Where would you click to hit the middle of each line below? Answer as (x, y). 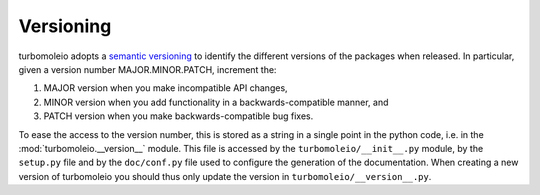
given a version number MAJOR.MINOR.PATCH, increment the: (147, 69)
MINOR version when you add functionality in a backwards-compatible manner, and (216, 102)
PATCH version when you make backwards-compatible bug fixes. (178, 116)
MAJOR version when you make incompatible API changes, (166, 88)
